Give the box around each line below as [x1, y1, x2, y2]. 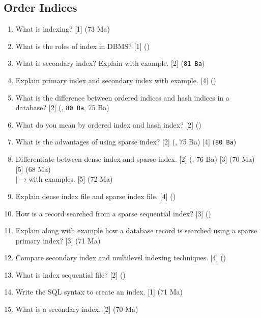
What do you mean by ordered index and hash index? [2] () [15, 119, 201, 130]
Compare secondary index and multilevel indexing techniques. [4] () [15, 252, 226, 263]
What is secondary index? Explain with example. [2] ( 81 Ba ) [15, 58, 205, 68]
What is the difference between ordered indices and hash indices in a [15, 92, 229, 103]
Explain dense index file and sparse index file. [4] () [15, 190, 176, 201]
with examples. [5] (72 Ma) [28, 174, 113, 184]
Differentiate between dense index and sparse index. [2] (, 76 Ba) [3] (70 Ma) [15, 154, 255, 164]
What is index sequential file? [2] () [15, 269, 126, 280]
